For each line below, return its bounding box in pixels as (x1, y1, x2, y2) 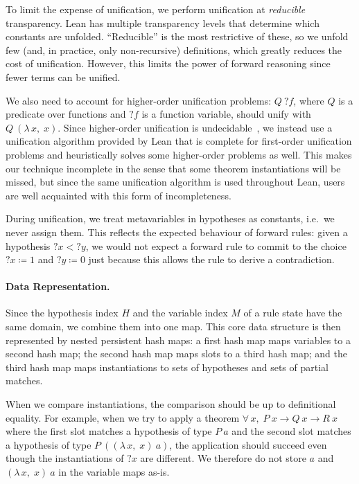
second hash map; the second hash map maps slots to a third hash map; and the (6, 346, 347, 361)
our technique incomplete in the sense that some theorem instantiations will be (6, 161, 341, 175)
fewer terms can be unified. (6, 69, 121, 84)
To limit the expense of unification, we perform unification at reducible (6, 2, 306, 16)
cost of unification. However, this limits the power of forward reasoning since (6, 56, 331, 71)
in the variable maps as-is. (58, 465, 170, 479)
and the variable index (132, 305, 228, 320)
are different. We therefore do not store (140, 451, 306, 465)
